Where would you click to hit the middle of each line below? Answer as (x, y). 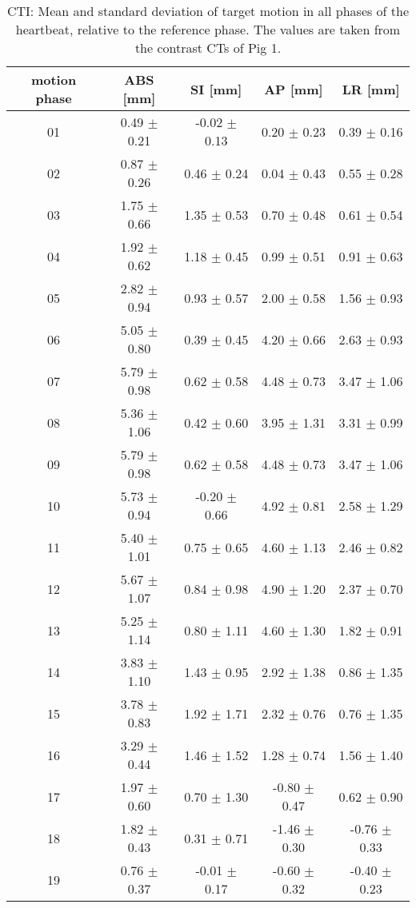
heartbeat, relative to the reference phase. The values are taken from (208, 29)
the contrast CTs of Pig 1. (208, 48)
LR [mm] (371, 89)
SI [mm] (216, 89)
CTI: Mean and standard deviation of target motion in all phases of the (208, 11)
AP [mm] (294, 89)
